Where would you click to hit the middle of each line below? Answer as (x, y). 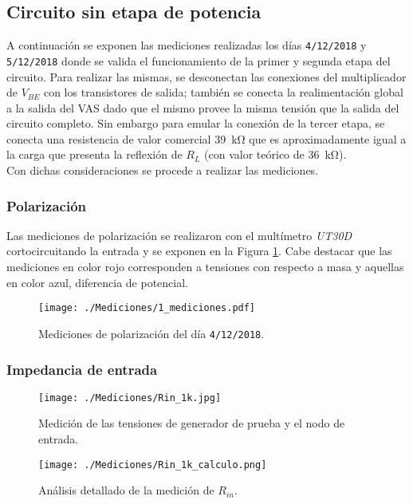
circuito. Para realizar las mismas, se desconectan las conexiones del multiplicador (206, 76)
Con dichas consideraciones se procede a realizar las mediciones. (163, 170)
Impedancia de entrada (82, 369)
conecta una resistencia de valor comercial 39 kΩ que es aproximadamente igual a (206, 138)
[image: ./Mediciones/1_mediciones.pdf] (147, 308)
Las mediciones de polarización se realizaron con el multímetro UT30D (179, 235)
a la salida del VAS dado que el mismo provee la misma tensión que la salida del (203, 107)
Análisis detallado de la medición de (126, 490)
